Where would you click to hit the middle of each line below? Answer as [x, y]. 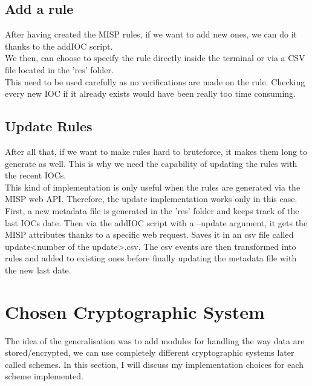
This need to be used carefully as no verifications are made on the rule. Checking [155, 81]
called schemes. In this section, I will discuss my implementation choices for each [154, 364]
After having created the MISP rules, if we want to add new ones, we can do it [151, 34]
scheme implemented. [44, 376]
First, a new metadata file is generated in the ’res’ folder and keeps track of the [152, 210]
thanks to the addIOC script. [59, 46]
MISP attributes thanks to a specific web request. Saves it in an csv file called [149, 234]
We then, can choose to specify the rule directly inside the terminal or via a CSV [155, 58]
